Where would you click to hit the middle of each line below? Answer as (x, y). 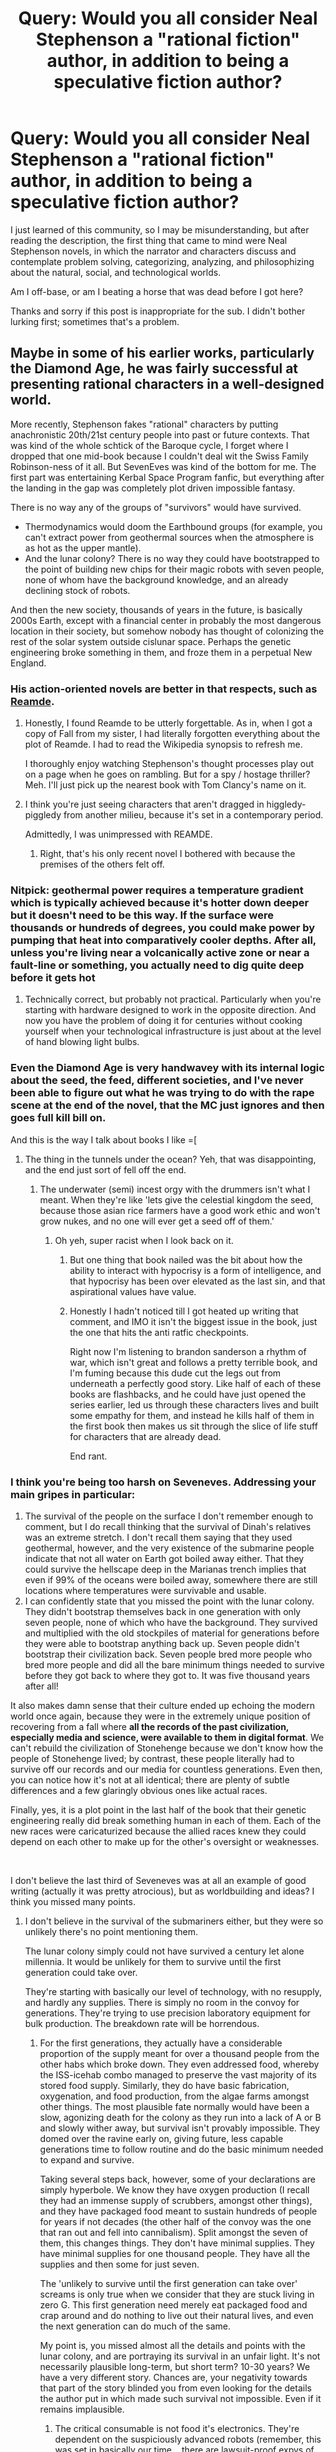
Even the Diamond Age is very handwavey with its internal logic (167, 1068)
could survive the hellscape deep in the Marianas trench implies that (165, 1569)
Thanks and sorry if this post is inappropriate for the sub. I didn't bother (158, 311)
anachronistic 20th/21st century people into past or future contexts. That (160, 434)
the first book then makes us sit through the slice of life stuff (193, 1426)
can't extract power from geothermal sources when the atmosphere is (169, 537)
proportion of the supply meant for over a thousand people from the (179, 2053)
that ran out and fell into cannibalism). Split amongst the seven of (174, 2232)
